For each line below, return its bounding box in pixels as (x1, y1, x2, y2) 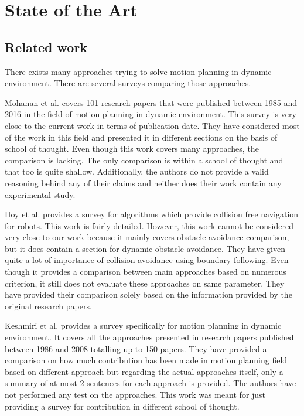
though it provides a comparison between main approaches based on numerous (5, 265, 286, 278)
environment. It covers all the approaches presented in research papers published (5, 331, 294, 343)
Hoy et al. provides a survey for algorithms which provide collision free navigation (5, 208, 299, 220)
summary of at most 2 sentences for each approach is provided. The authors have (5, 377, 296, 389)
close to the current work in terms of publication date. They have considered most (5, 119, 300, 131)
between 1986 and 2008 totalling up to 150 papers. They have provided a (5, 342, 267, 354)
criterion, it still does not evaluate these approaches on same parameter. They (5, 277, 285, 289)
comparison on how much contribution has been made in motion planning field (5, 354, 288, 366)
